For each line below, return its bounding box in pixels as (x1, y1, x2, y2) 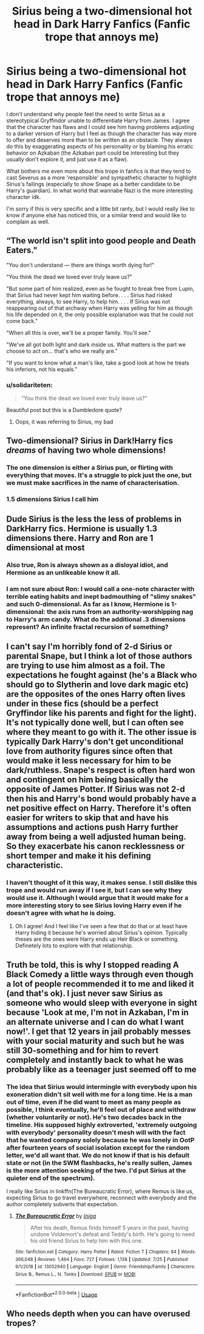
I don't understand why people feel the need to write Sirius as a (6, 110, 165, 117)
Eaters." (6, 245, 38, 256)
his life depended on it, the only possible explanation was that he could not (6, 310, 194, 318)
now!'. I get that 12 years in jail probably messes (6, 1026, 191, 1036)
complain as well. (6, 218, 50, 225)
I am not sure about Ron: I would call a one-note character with (6, 584, 195, 593)
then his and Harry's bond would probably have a (6, 793, 197, 804)
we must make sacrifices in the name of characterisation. (6, 479, 179, 487)
